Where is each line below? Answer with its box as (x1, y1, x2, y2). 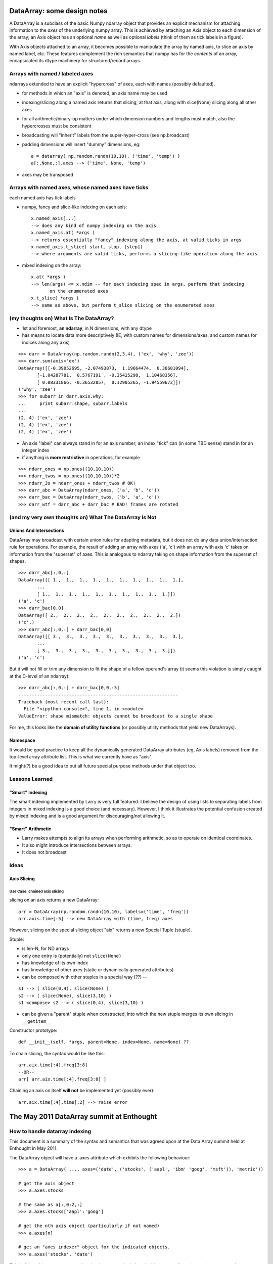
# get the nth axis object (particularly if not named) (18, 1223, 160, 1229)
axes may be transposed (22, 171, 73, 177)
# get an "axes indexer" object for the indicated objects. (18, 1244, 170, 1250)
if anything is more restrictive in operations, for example (22, 454, 140, 460)
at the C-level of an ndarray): (9, 673, 70, 679)
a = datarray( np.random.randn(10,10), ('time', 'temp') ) (31, 153, 180, 159)
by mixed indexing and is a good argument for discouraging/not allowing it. (9, 813, 165, 819)
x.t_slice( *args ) (31, 295, 79, 301)
